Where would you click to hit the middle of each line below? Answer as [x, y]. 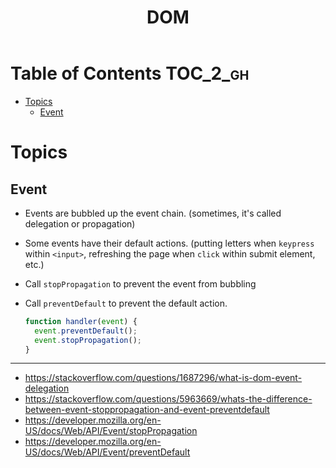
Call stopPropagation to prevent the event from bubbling [140, 283]
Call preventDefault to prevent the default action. [126, 303]
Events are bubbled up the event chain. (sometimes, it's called [153, 213]
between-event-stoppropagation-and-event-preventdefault [147, 410]
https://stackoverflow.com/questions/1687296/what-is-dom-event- [163, 378]
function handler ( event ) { [81, 321]
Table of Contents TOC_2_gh [130, 73]
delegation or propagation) [80, 223]
